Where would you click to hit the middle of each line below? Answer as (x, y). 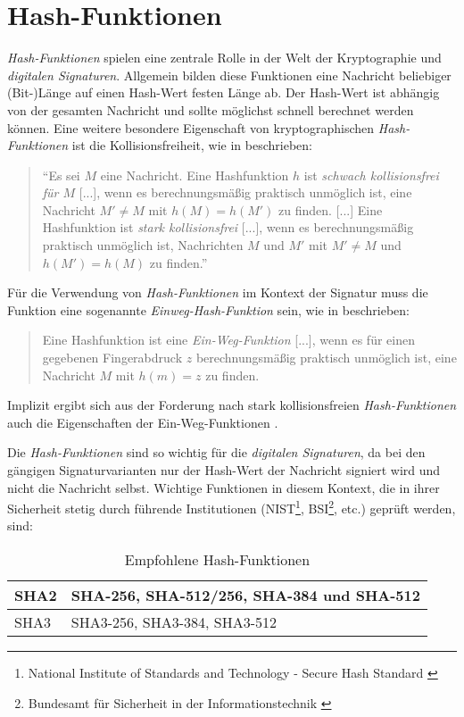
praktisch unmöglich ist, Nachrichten (143, 245)
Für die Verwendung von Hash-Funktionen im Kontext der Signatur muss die (218, 292)
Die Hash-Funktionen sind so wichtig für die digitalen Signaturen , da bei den (216, 452)
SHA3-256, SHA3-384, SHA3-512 (174, 622)
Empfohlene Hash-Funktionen (217, 560)
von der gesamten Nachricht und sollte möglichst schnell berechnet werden (211, 109)
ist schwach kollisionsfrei (371, 175)
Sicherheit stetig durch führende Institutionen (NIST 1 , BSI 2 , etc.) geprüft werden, (232, 507)
